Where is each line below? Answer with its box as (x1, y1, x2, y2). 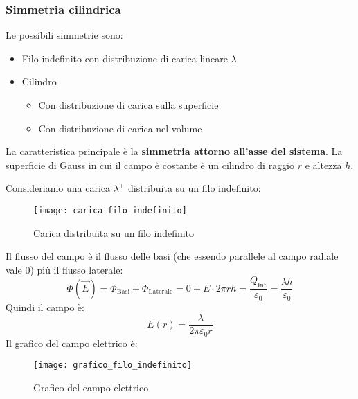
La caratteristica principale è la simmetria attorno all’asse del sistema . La (6, 144, 343, 159)
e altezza (305, 157, 342, 172)
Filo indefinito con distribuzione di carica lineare (21, 51, 228, 65)
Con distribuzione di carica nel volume (38, 121, 202, 135)
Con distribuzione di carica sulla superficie (38, 98, 219, 112)
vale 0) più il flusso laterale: (6, 262, 123, 276)
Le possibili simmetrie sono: (6, 28, 123, 42)
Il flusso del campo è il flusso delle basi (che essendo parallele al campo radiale (6, 249, 339, 263)
